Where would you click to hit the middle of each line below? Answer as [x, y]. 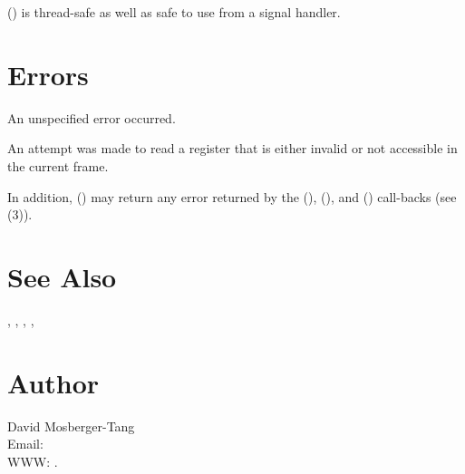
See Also [62, 276]
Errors [48, 74]
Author [53, 382]
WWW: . [33, 461]
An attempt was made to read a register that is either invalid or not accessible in [232, 148]
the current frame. [58, 165]
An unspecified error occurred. [92, 117]
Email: [25, 444]
